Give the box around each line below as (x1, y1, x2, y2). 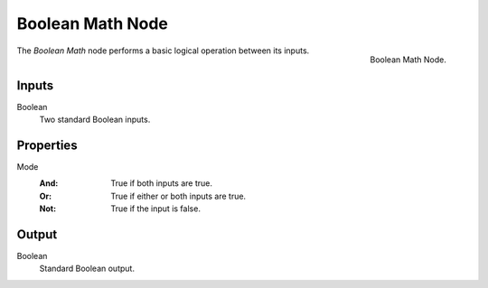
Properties (16, 137, 78, 153)
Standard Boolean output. (39, 263, 136, 274)
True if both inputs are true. (110, 178, 212, 189)
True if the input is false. (110, 203, 201, 214)
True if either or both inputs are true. (110, 190, 247, 201)
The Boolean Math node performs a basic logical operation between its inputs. (16, 45, 310, 56)
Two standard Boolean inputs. (39, 114, 151, 125)
